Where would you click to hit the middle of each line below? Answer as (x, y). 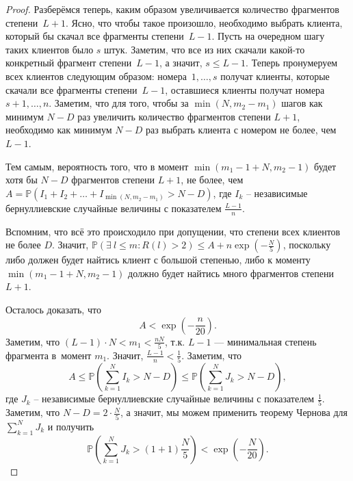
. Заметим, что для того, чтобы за (119, 103)
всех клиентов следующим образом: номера (96, 76)
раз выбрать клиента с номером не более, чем (241, 130)
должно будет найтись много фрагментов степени (231, 273)
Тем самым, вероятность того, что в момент (97, 166)
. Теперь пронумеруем (292, 63)
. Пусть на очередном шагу (268, 36)
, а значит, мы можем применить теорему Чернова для (234, 412)
